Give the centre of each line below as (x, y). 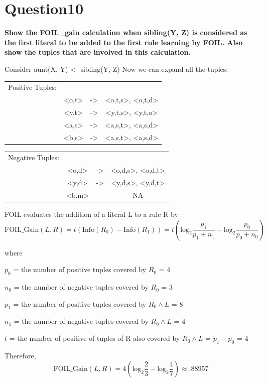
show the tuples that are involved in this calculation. (98, 52)
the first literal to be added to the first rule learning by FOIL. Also (124, 42)
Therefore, (20, 355)
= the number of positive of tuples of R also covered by (95, 338)
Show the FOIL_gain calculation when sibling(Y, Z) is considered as (126, 32)
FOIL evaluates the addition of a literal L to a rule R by (91, 214)
